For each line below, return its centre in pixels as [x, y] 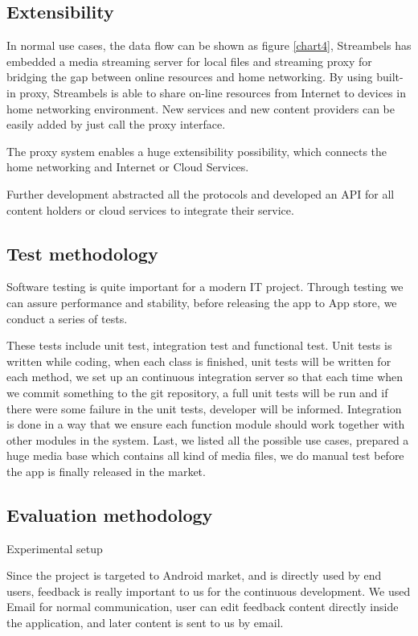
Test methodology [82, 253]
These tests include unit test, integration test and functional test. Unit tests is [199, 345]
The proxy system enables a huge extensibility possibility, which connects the [197, 151]
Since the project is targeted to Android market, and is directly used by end [194, 575]
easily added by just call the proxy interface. [116, 124]
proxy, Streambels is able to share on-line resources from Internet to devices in [213, 92]
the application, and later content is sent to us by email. [145, 623]
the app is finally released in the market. [106, 471]
